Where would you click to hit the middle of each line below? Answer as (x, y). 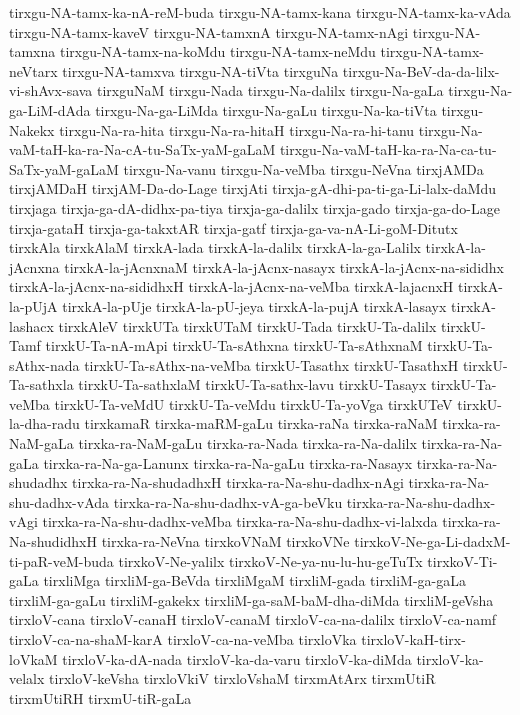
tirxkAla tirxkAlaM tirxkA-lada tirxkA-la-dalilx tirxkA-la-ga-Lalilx (215, 247)
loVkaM (33, 658)
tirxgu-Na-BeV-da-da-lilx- (421, 70)
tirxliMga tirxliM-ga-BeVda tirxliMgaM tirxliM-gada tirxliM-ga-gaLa (255, 580)
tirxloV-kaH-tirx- (413, 639)
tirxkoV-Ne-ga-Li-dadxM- (432, 541)
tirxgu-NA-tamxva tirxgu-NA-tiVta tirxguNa (200, 70)
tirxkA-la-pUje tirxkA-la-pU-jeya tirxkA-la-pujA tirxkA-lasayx (254, 305)
